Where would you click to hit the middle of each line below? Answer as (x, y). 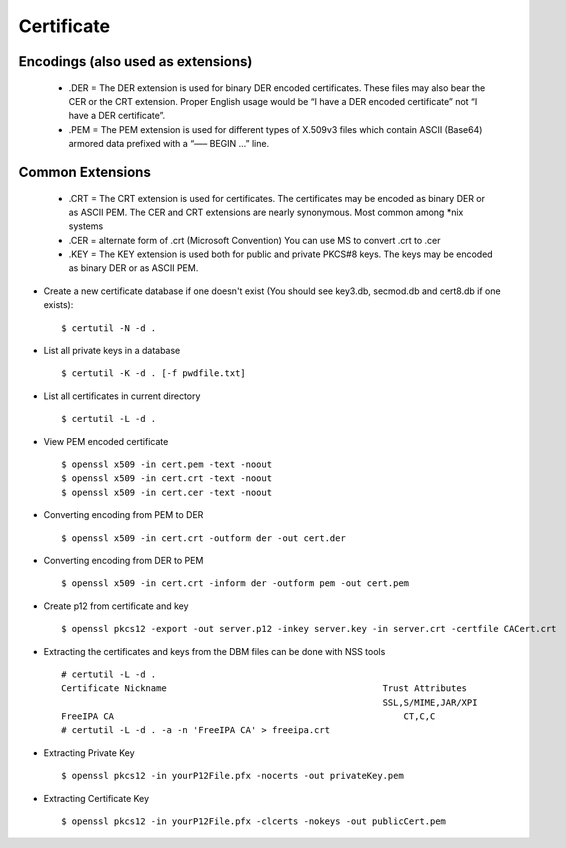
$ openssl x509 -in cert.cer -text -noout (167, 492)
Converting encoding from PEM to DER (123, 515)
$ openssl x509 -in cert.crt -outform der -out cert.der (204, 538)
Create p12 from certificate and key (116, 606)
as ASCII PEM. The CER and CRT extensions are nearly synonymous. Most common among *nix (266, 212)
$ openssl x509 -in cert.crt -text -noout (167, 478)
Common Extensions (85, 171)
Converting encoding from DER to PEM (123, 560)
